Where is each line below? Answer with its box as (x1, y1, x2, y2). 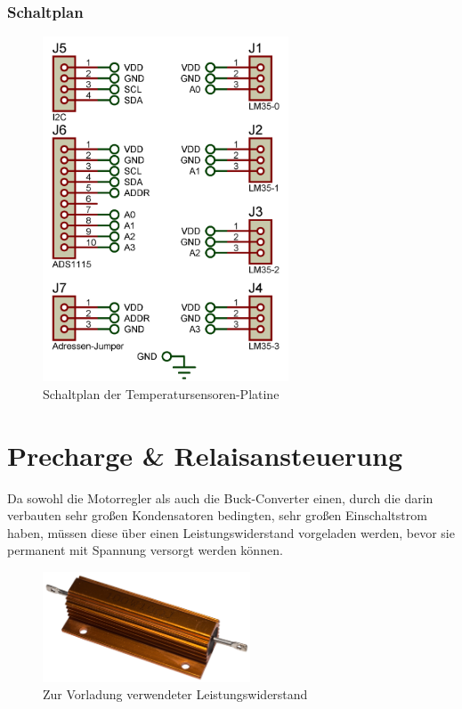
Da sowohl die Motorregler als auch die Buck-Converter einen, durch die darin (7, 488, 434, 507)
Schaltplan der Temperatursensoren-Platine (43, 384, 280, 403)
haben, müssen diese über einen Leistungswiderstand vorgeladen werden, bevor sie (7, 523, 455, 542)
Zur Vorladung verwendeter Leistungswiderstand (43, 685, 308, 704)
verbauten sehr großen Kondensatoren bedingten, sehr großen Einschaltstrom (7, 506, 427, 525)
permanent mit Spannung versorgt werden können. (7, 541, 283, 559)
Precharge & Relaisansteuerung (7, 436, 403, 473)
